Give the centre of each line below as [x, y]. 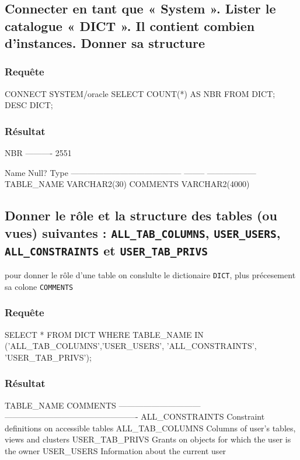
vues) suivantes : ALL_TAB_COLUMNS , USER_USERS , [143, 232]
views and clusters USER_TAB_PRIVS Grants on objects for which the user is [148, 439]
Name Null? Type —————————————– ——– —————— [130, 172]
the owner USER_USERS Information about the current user [116, 451]
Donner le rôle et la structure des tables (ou [141, 215]
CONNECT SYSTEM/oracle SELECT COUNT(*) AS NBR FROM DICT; [140, 93]
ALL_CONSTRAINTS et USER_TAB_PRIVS [107, 250]
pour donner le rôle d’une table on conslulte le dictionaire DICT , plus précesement [150, 275]
